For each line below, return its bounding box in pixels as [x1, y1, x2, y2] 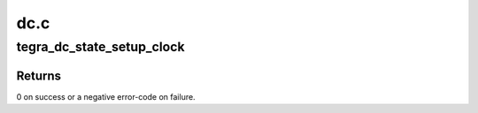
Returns [16, 68, 62, 83]
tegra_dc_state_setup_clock [16, 39, 185, 55]
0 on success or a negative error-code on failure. [16, 91, 196, 102]
